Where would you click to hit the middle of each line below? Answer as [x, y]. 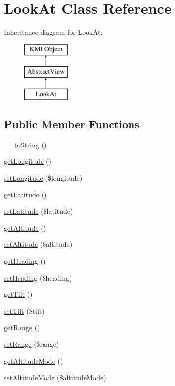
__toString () [25, 144]
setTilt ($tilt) [24, 311]
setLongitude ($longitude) [43, 178]
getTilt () [18, 294]
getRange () [22, 327]
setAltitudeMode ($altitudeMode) [55, 377]
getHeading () [25, 261]
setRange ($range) [32, 344]
